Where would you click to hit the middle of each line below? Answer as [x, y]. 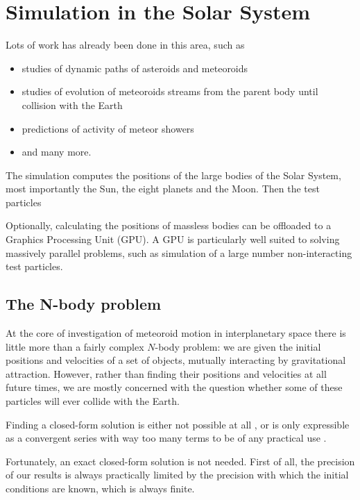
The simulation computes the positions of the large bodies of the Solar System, [173, 175]
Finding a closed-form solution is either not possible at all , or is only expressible [178, 424]
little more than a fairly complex [75, 346]
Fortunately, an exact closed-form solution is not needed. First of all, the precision [180, 461]
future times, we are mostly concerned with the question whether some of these [174, 387]
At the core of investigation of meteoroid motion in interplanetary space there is [176, 333]
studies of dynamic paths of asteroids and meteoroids [135, 68]
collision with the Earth [72, 105]
